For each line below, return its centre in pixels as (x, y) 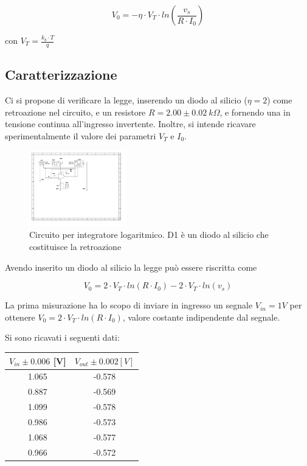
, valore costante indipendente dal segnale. (201, 317)
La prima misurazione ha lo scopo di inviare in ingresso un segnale (129, 305)
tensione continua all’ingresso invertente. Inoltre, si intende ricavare (130, 124)
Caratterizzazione (61, 75)
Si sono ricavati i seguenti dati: (62, 337)
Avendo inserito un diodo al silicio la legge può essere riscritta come (131, 267)
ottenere (20, 317)
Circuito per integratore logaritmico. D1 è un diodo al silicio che (149, 235)
